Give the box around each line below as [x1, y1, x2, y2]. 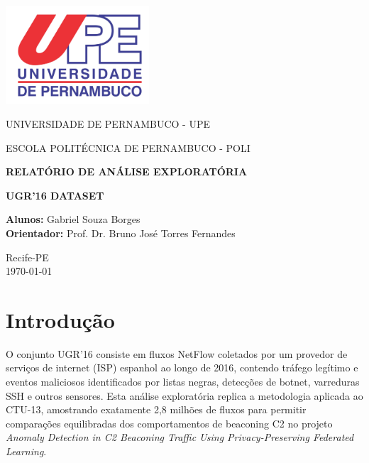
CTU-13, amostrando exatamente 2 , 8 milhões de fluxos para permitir [6, 402, 307, 417]
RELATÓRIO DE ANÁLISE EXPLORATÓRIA [6, 164, 248, 179]
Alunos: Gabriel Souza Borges [6, 212, 141, 227]
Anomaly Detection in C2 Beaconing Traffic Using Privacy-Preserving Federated [6, 430, 354, 445]
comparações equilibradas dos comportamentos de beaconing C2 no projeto [6, 415, 333, 430]
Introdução [6, 305, 115, 334]
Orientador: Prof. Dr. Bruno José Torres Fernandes [6, 225, 236, 240]
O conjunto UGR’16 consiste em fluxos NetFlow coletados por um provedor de [6, 346, 348, 361]
